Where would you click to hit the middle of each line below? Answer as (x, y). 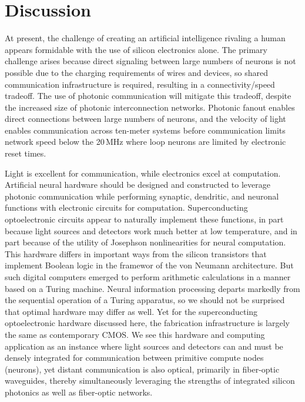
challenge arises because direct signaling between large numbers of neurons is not (150, 61)
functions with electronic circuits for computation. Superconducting (126, 207)
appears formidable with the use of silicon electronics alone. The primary (136, 49)
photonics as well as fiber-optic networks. (79, 392)
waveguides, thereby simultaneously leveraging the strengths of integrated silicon (150, 381)
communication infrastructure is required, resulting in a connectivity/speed (140, 84)
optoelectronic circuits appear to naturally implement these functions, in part (144, 219)
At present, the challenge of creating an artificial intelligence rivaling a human (145, 38)
